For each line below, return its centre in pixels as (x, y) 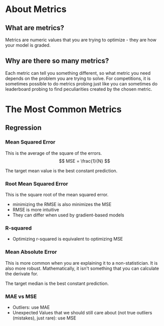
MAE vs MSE (21, 296)
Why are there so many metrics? (57, 61)
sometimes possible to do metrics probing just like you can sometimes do (81, 83)
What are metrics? (35, 28)
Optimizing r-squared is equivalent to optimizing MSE (68, 239)
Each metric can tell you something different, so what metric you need (78, 73)
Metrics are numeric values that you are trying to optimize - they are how (81, 40)
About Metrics (36, 9)
